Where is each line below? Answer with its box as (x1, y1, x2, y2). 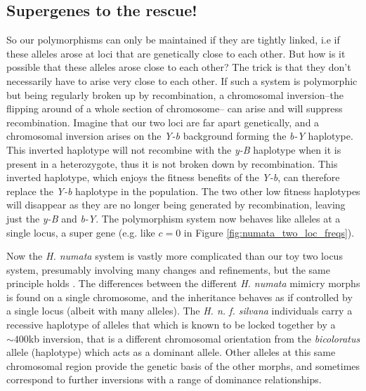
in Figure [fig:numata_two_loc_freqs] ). (183, 225, 355, 239)
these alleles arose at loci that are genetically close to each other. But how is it (6, 46, 346, 60)
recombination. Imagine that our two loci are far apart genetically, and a (6, 114, 320, 129)
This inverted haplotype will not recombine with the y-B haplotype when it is (6, 142, 341, 157)
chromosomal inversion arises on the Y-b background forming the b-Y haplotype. (6, 128, 353, 143)
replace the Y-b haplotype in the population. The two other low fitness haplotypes (6, 183, 360, 198)
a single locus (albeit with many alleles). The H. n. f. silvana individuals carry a (6, 303, 353, 318)
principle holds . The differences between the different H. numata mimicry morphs (6, 276, 360, 291)
